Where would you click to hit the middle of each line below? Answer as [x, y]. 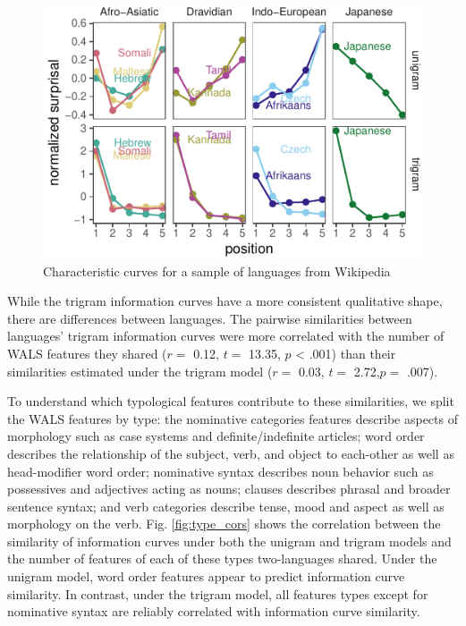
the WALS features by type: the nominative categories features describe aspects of [233, 418]
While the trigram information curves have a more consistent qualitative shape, [225, 301]
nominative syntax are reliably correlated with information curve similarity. [214, 611]
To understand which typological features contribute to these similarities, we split [231, 401]
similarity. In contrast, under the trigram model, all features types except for [218, 593]
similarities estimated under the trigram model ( [140, 371]
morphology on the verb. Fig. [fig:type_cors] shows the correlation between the [224, 524]
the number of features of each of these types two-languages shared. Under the [222, 558]
